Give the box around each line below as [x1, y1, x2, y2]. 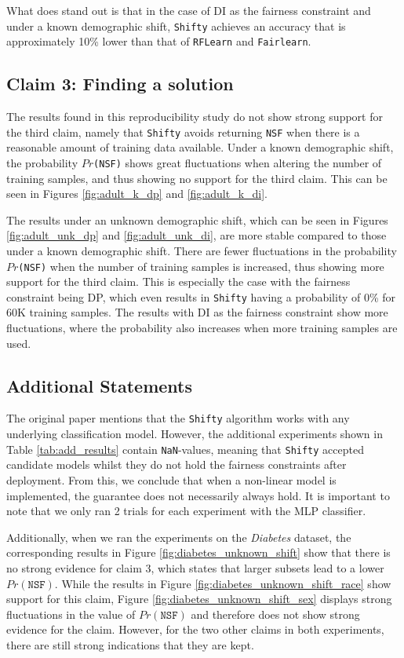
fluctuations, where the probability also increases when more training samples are [6, 320, 398, 336]
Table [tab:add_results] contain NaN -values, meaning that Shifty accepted [6, 440, 364, 457]
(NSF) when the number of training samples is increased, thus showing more [18, 258, 384, 274]
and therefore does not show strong [191, 605, 360, 622]
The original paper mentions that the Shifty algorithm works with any [6, 410, 350, 426]
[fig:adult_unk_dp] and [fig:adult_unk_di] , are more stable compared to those [6, 227, 387, 243]
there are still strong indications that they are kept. [6, 636, 254, 653]
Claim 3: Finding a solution [6, 71, 234, 96]
